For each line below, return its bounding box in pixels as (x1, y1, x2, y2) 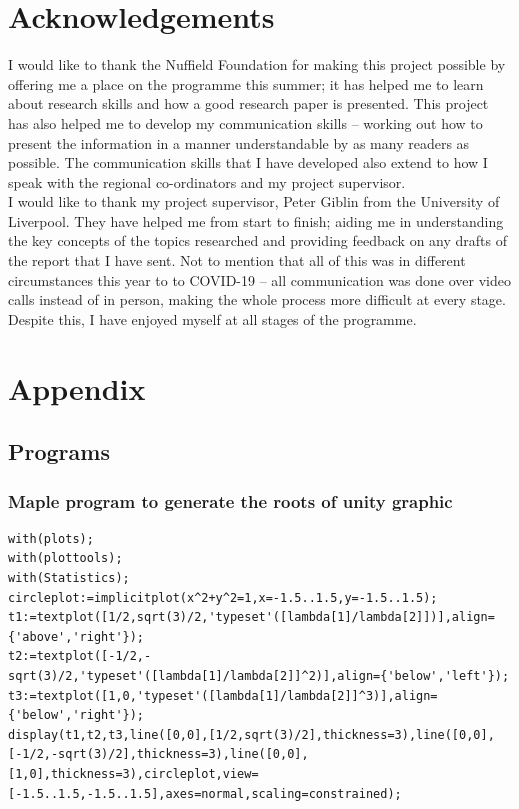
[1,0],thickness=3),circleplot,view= (8, 766, 259, 781)
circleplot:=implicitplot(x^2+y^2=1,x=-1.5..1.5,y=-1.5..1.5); (8, 590, 438, 605)
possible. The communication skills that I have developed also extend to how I (8, 152, 488, 173)
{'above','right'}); (8, 629, 145, 644)
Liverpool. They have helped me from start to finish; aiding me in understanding (8, 210, 504, 231)
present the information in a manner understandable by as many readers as (8, 132, 470, 153)
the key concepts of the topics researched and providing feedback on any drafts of (8, 230, 508, 251)
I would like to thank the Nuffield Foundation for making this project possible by (8, 54, 506, 75)
